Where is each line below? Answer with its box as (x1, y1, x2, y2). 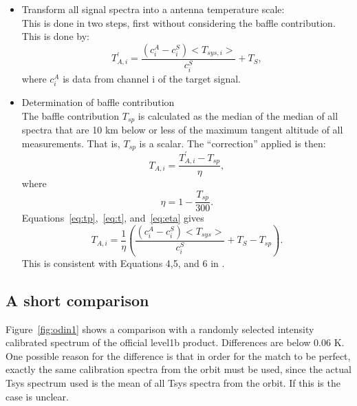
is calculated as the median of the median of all (138, 108, 338, 122)
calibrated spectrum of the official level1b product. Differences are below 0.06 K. (6, 335, 345, 350)
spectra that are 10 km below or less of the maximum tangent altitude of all (21, 122, 343, 137)
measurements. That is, (21, 136, 120, 150)
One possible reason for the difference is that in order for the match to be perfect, (6, 348, 351, 363)
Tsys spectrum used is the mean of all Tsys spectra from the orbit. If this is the (6, 375, 340, 389)
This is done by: (21, 29, 89, 43)
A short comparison (6, 289, 149, 310)
